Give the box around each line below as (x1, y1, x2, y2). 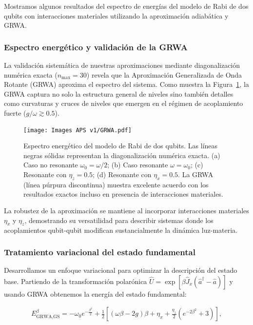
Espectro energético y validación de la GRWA (4, 41, 188, 53)
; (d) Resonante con (93, 169, 152, 179)
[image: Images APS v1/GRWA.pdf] (23, 126, 132, 134)
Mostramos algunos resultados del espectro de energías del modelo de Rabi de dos (4, 1, 249, 11)
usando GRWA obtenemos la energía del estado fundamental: (4, 288, 187, 299)
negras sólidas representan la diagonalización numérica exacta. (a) (23, 150, 220, 160)
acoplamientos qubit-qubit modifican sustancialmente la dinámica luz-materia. (4, 225, 238, 235)
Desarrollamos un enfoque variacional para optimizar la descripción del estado (4, 265, 237, 275)
